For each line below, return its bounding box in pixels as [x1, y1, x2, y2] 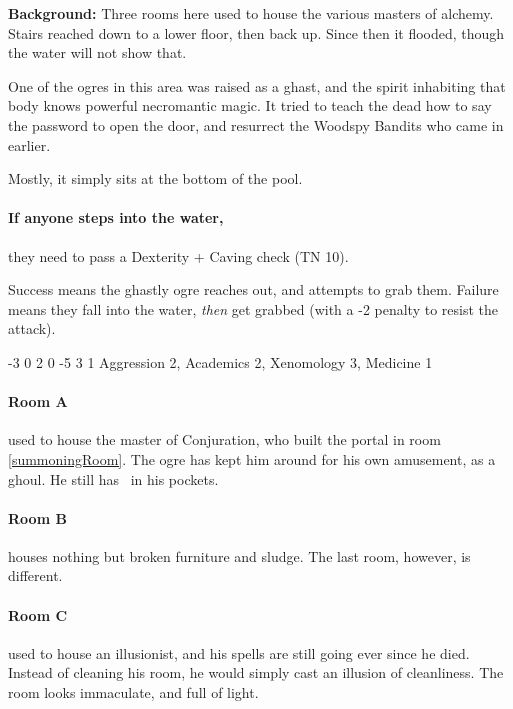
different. [8, 565, 63, 586]
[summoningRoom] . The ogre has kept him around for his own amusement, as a [8, 448, 496, 469]
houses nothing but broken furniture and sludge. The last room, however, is [8, 545, 471, 566]
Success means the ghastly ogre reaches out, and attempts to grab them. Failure [8, 279, 499, 300]
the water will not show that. [8, 42, 187, 63]
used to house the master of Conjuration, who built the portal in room [8, 429, 441, 450]
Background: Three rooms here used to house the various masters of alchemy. [8, 3, 494, 23]
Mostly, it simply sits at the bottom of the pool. [8, 168, 303, 189]
